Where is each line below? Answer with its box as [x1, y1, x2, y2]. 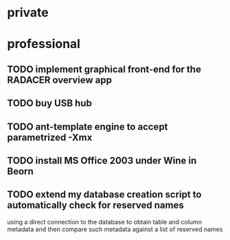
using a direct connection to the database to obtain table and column [7, 217, 203, 226]
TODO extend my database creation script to [7, 189, 202, 200]
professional [7, 36, 81, 52]
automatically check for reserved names [7, 200, 184, 211]
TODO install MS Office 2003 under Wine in [7, 154, 197, 166]
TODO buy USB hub [7, 97, 93, 109]
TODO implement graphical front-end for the [7, 63, 201, 75]
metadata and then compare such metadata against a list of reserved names [7, 225, 223, 233]
